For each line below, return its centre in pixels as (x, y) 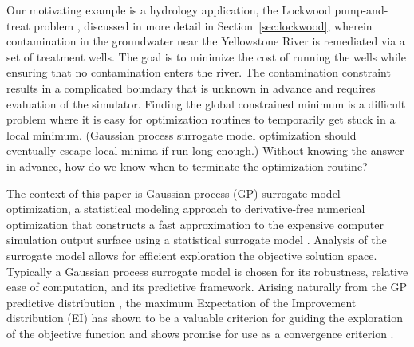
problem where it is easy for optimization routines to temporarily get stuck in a (201, 119)
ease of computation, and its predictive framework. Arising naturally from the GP (207, 287)
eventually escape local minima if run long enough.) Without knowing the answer (205, 150)
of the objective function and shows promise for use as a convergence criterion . (200, 333)
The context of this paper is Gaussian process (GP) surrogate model (173, 193)
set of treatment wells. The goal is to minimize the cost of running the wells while (206, 56)
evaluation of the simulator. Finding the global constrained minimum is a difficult (206, 103)
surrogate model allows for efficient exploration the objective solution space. (192, 255)
